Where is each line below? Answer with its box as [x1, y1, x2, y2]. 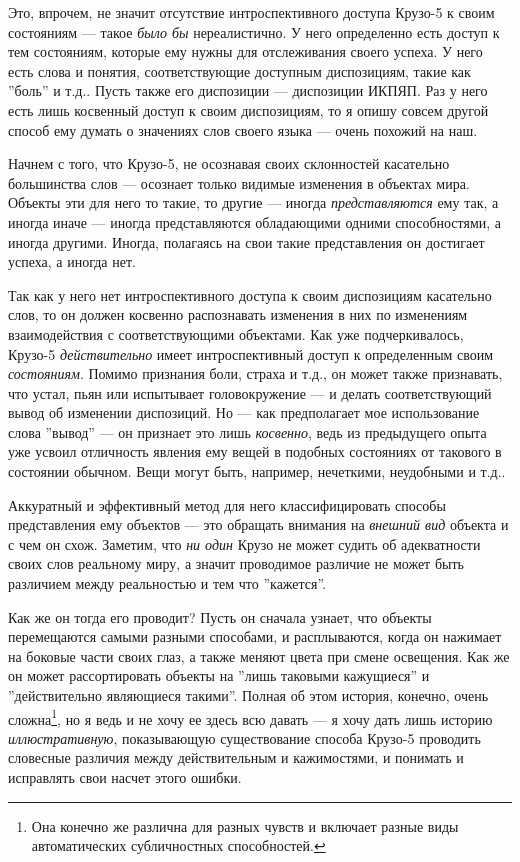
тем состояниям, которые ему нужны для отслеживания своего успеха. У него [8, 41, 483, 62]
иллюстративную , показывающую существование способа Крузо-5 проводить [8, 727, 481, 748]
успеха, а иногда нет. [8, 251, 136, 272]
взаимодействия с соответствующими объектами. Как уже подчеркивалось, [8, 323, 464, 344]
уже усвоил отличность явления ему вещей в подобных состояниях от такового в [8, 441, 502, 462]
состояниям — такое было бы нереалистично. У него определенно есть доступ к [8, 21, 500, 42]
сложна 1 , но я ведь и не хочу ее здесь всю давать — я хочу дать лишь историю [8, 705, 493, 729]
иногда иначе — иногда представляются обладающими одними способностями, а [8, 211, 502, 232]
